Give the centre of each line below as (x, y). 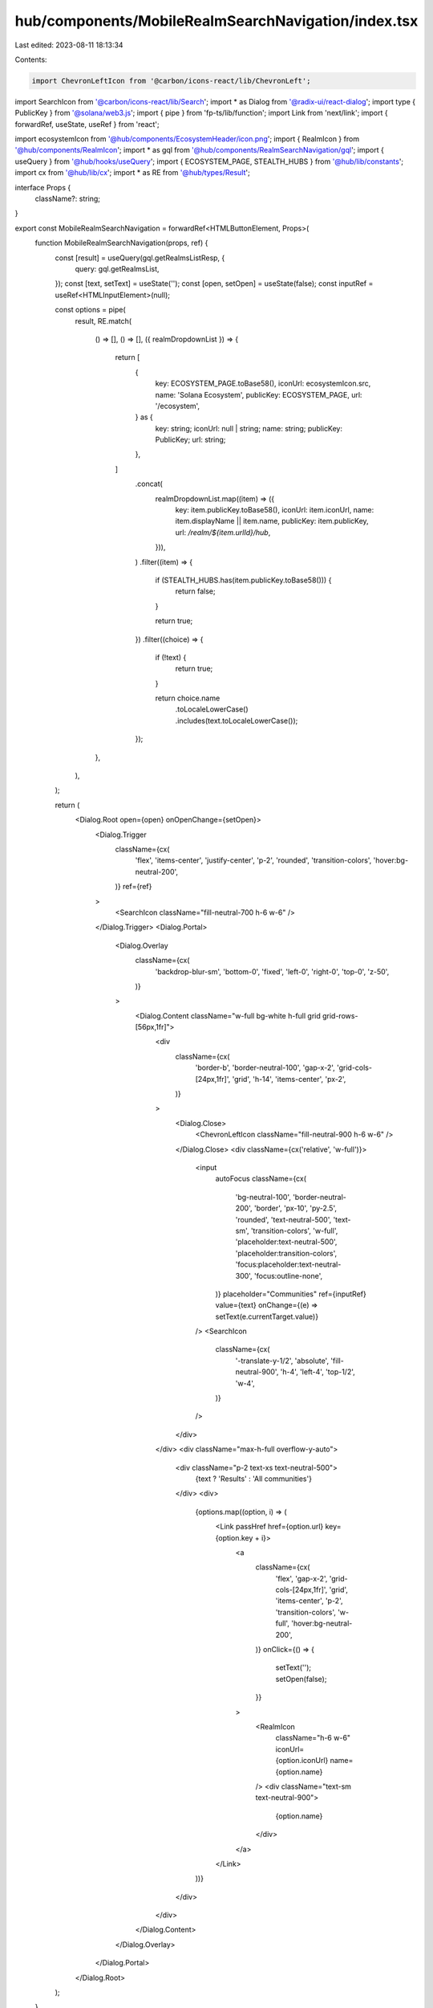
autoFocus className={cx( (261, 1179)
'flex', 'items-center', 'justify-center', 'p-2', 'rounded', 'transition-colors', (253, 860)
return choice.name (188, 698)
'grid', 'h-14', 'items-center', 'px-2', (289, 1079)
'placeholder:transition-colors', (286, 1253)
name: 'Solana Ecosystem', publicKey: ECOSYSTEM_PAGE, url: (259, 394)
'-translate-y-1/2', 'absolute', (282, 1361)
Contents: (31, 59)
